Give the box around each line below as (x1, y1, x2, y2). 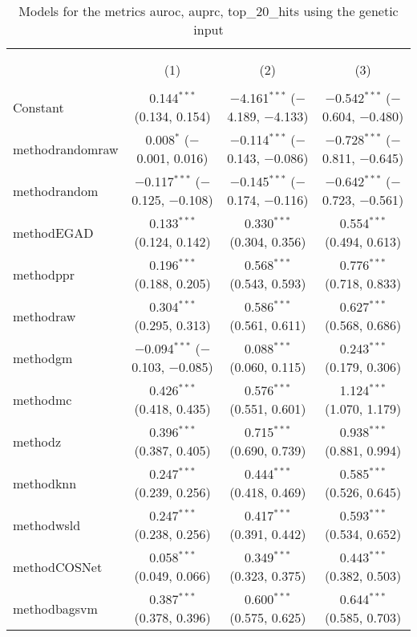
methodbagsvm (13, 598, 98, 618)
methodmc (13, 390, 72, 409)
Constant (13, 97, 64, 116)
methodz (13, 431, 62, 451)
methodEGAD (13, 223, 94, 242)
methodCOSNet (13, 557, 103, 576)
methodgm (13, 348, 73, 367)
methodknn (13, 473, 77, 492)
